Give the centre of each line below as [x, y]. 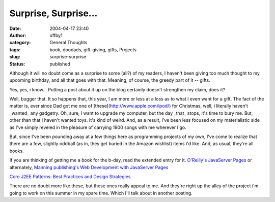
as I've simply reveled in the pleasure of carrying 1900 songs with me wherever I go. [98, 127]
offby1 [56, 35]
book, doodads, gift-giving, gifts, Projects [93, 49]
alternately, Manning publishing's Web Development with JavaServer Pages [89, 167]
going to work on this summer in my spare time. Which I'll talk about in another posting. [101, 193]
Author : [18, 35]
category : [20, 43]
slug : [15, 57]
